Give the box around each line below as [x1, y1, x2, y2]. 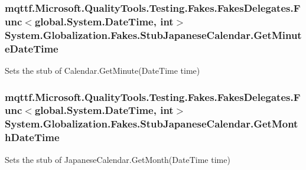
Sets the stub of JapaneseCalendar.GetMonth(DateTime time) [5, 153, 230, 165]
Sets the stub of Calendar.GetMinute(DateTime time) [5, 64, 200, 76]
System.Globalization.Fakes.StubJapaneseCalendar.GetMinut [5, 27, 302, 42]
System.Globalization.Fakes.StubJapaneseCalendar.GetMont [5, 116, 298, 131]
